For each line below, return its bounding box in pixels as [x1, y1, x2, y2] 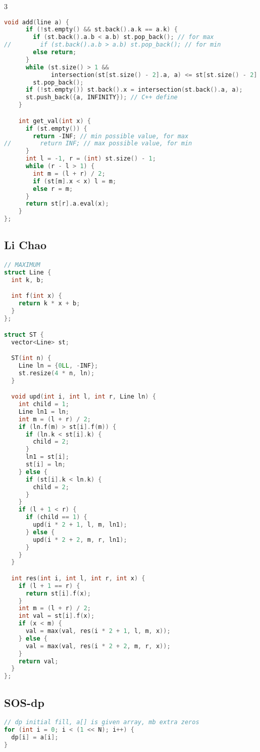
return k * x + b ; [18, 300, 80, 307]
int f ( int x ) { [11, 292, 62, 300]
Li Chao [4, 237, 46, 253]
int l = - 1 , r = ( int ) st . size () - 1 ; [25, 155, 156, 163]
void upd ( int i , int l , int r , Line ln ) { [11, 393, 156, 401]
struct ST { [4, 331, 44, 338]
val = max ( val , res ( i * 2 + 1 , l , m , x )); [25, 627, 171, 635]
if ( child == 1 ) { [25, 513, 87, 521]
